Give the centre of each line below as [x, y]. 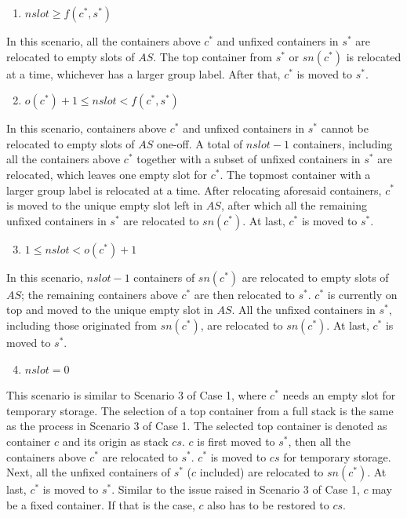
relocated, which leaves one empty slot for [107, 174]
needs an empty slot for [339, 395]
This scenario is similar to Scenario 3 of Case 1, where [136, 395]
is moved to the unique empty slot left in [105, 205]
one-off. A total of [200, 143]
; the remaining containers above [100, 294]
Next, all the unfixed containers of [88, 472]
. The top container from [213, 56]
